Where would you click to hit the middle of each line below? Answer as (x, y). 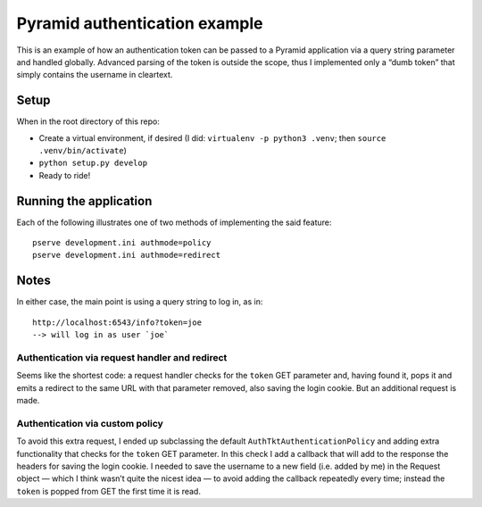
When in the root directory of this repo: (88, 121)
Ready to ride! (65, 175)
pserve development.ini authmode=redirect (127, 255)
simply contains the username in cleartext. (95, 75)
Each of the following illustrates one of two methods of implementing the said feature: (174, 222)
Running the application (84, 201)
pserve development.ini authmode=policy (122, 243)
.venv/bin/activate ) (83, 151)
